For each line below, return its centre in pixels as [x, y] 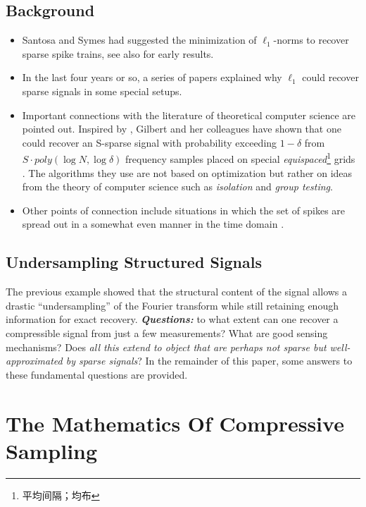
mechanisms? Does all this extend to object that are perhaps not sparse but [166, 347]
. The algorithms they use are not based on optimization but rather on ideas [187, 172]
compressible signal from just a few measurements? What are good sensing [167, 332]
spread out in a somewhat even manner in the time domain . [153, 224]
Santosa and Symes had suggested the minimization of [139, 40]
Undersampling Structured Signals [134, 262]
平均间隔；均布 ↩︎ [61, 495]
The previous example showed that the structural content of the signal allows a [177, 292]
